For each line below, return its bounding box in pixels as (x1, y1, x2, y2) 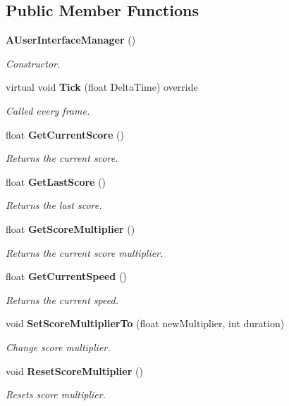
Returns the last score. (6, 198, 102, 212)
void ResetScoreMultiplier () (6, 363, 143, 378)
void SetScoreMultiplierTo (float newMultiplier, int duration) (6, 316, 285, 331)
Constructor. (6, 56, 61, 70)
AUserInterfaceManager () (6, 32, 136, 47)
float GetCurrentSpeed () (6, 269, 127, 284)
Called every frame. (6, 103, 90, 118)
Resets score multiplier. (6, 387, 106, 402)
